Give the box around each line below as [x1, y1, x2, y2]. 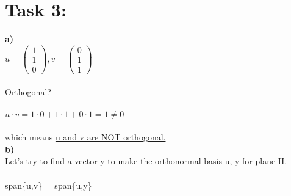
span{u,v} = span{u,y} [5, 178, 92, 191]
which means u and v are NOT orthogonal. [5, 131, 166, 143]
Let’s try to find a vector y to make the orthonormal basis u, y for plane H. [5, 154, 287, 167]
